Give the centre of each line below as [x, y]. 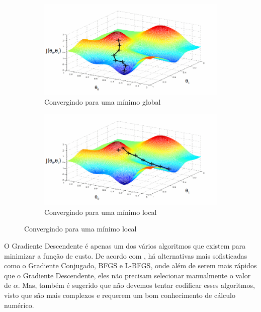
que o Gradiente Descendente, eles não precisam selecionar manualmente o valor [127, 275]
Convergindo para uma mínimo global [103, 102]
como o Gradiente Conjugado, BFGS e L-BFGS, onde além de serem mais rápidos [130, 265]
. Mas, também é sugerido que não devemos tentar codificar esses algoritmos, [136, 285]
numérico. [19, 305]
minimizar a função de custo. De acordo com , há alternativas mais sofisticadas [126, 255]
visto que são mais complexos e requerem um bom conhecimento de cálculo [120, 295]
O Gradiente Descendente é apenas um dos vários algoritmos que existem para [125, 246]
